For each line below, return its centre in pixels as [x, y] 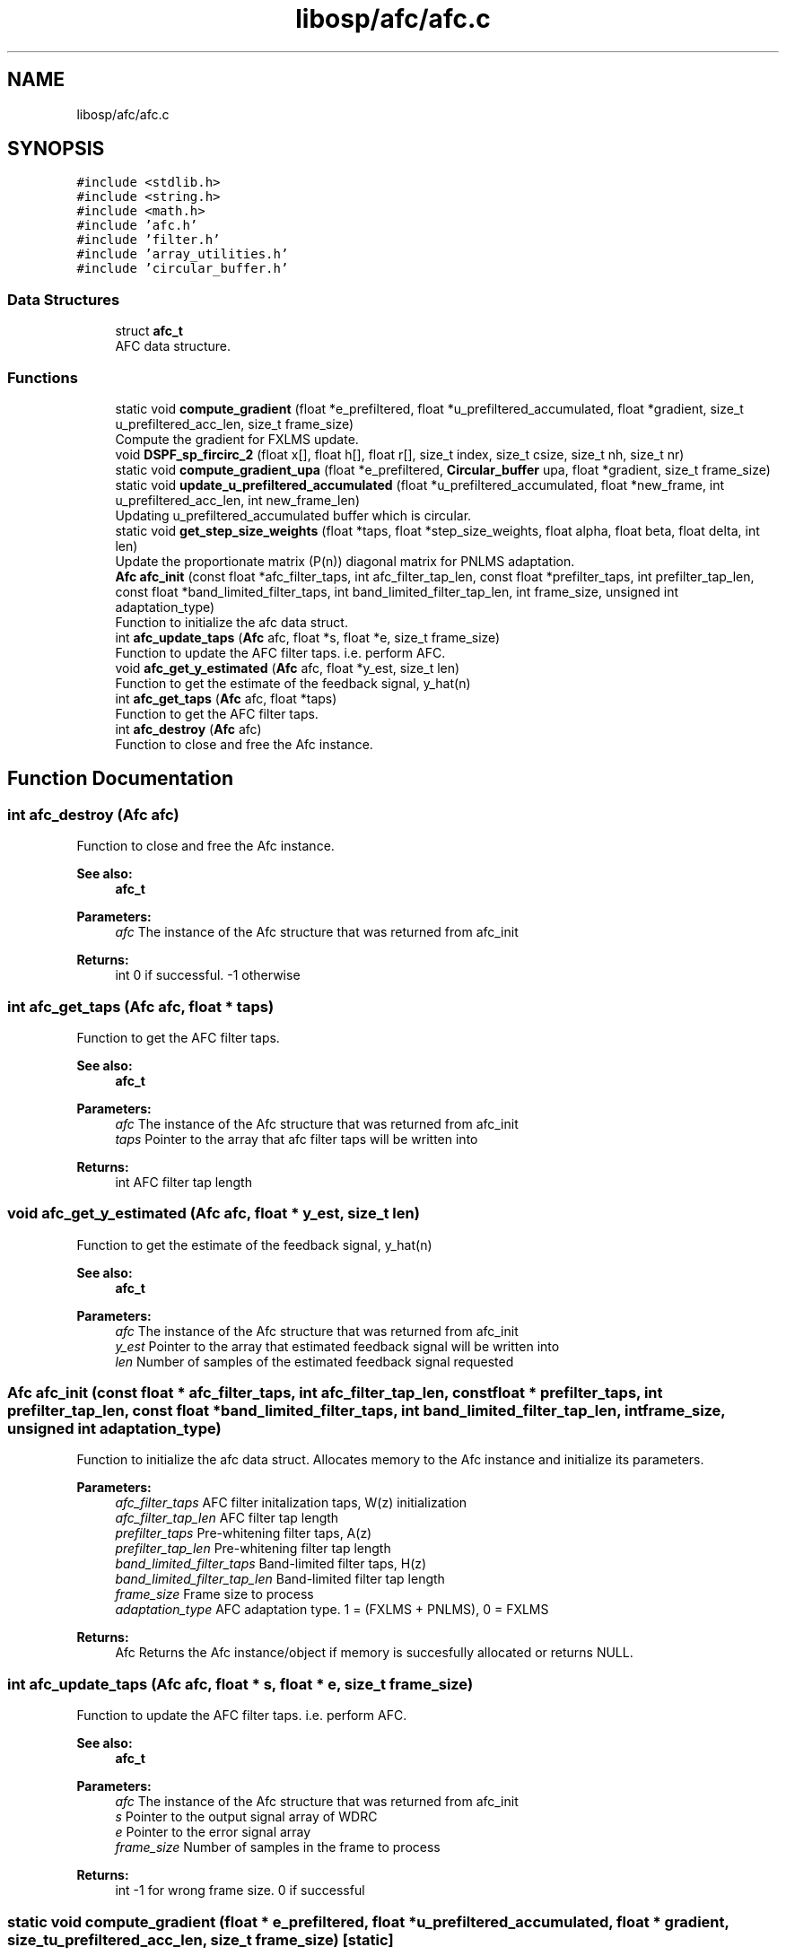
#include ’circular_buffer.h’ [183, 269]
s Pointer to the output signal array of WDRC [246, 1817]
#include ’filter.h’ [148, 240]
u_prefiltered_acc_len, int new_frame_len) [237, 500]
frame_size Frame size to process [214, 1594]
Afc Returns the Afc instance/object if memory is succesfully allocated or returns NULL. [374, 1653]
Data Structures [64, 299]
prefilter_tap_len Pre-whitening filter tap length [253, 1549]
